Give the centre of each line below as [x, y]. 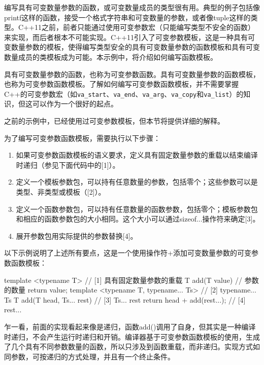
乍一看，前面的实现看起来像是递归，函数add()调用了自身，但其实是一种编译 [130, 326]
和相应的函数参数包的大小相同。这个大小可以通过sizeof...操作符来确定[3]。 [138, 219]
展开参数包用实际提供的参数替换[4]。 [77, 235]
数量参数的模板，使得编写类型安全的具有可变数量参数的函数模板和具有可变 [135, 47]
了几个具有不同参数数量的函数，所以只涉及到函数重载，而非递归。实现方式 [128, 346]
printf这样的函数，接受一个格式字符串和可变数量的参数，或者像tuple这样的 [127, 17]
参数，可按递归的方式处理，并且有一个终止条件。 [93, 356]
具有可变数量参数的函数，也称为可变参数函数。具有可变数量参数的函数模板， [132, 74]
